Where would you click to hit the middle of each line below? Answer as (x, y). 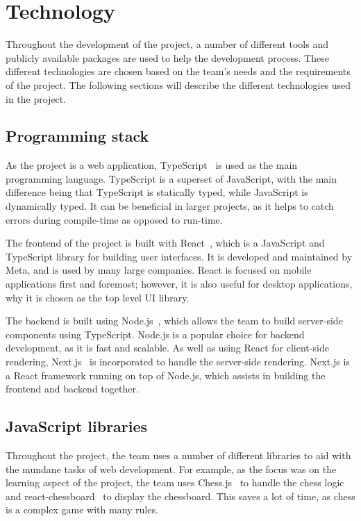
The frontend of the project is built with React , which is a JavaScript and (165, 243)
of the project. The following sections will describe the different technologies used (178, 84)
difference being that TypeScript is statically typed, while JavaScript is (157, 192)
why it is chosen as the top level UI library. (98, 297)
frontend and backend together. (72, 389)
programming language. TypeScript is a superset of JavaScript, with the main (171, 178)
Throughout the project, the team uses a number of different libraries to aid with (178, 455)
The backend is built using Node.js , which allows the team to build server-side (174, 321)
